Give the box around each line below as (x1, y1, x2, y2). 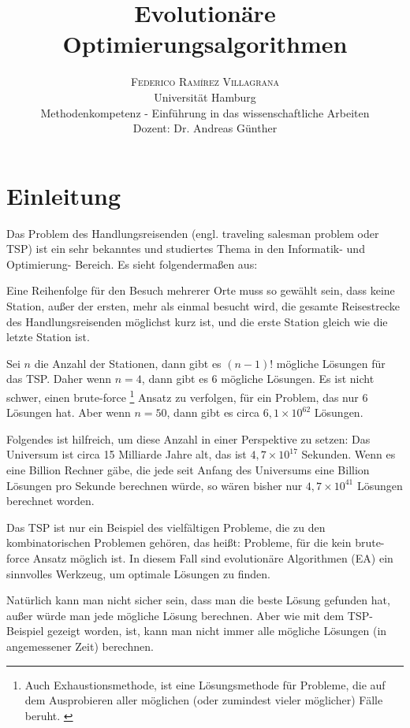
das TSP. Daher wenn (6, 370, 112, 387)
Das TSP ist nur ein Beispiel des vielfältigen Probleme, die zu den (6, 518, 326, 535)
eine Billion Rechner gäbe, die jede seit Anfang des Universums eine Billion (6, 462, 370, 477)
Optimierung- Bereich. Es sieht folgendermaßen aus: (6, 255, 258, 272)
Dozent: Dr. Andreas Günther (132, 120, 278, 136)
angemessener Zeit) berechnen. (6, 637, 154, 654)
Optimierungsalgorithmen (62, 28, 348, 60)
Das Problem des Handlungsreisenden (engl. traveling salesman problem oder (6, 225, 379, 241)
